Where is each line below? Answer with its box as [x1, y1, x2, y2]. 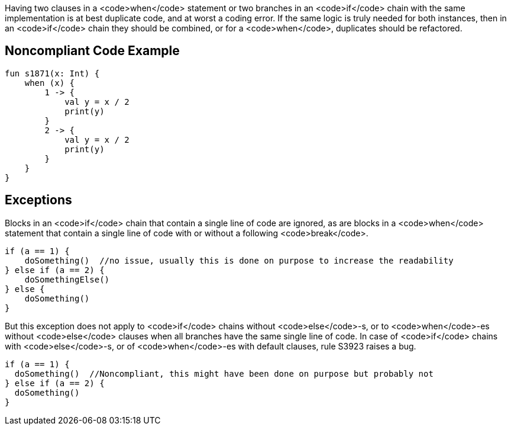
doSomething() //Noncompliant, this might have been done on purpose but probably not [14, 368, 434, 378]
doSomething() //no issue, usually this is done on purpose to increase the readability [24, 255, 454, 265]
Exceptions [5, 192, 72, 208]
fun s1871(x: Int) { [5, 68, 100, 78]
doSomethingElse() [24, 274, 110, 284]
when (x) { [24, 78, 75, 88]
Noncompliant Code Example [5, 43, 180, 59]
